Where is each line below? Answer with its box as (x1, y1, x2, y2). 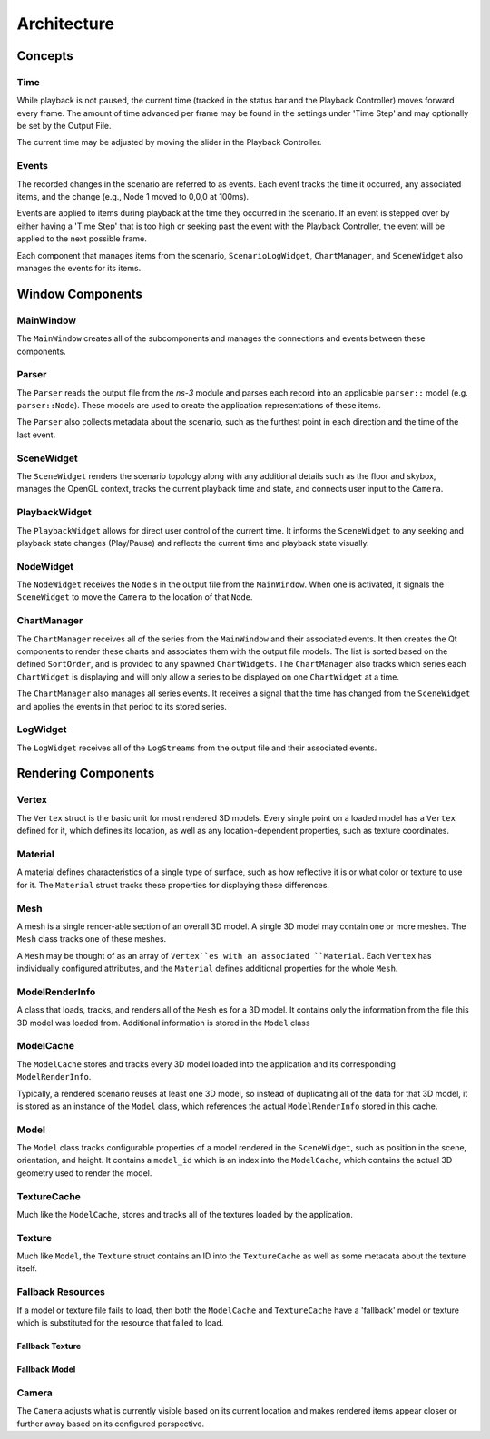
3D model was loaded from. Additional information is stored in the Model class (16, 1017, 310, 1028)
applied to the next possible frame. (16, 233, 147, 244)
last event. (16, 429, 56, 440)
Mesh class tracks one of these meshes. (16, 934, 167, 945)
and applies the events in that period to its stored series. (16, 700, 227, 711)
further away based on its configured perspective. (16, 1418, 205, 1429)
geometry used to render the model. (16, 1167, 152, 1179)
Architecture (16, 14, 115, 34)
